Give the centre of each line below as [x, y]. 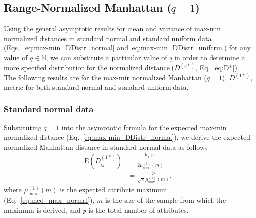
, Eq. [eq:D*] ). [217, 67]
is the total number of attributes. [139, 209]
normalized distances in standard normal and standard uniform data [108, 38]
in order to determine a [210, 57]
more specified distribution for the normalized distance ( [89, 67]
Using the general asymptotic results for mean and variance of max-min [113, 28]
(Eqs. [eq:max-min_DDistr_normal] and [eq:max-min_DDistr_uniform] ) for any [127, 48]
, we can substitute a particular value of [107, 57]
